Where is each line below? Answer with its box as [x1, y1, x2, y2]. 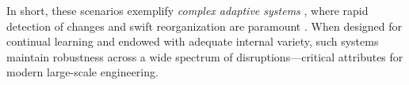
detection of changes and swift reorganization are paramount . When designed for [6, 17, 403, 34]
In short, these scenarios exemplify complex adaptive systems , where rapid [6, 2, 369, 18]
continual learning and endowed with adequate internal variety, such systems [6, 33, 379, 50]
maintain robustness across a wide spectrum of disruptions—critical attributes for [6, 48, 403, 65]
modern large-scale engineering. [6, 64, 159, 80]
